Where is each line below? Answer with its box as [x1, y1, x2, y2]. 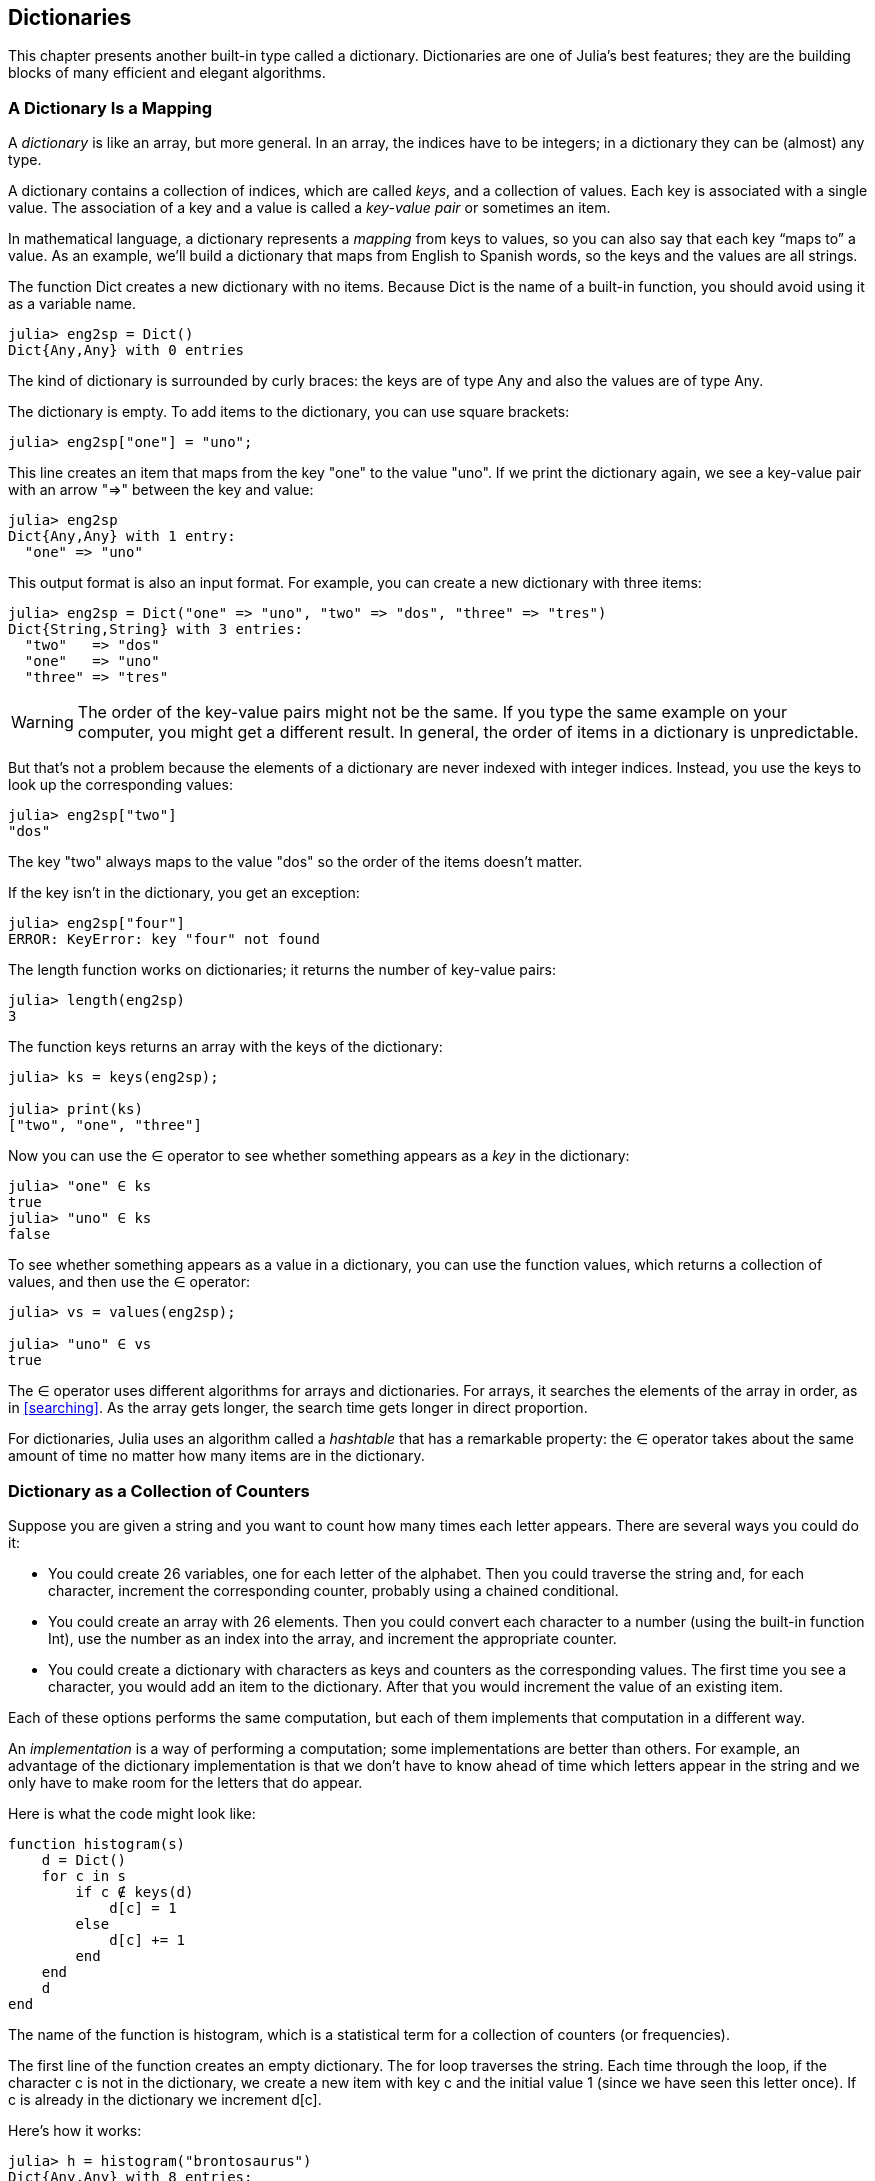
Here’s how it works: [8, 2121, 142, 2139]
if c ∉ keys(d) [75, 1883, 194, 1900]
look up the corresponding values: [8, 776, 233, 794]
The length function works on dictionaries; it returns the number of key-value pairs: [8, 961, 556, 979]
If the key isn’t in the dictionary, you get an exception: [8, 884, 360, 902]
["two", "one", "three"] [8, 1117, 202, 1134]
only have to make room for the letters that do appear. [8, 1773, 363, 1791]
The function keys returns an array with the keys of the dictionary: [8, 1038, 443, 1056]
